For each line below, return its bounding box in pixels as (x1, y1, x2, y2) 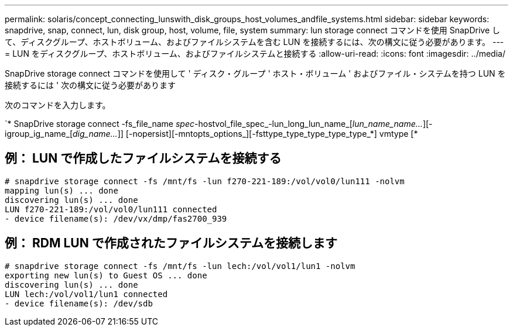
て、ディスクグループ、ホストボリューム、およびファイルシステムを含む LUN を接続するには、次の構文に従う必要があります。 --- (5, 37, 504, 47)
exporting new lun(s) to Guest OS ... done (5, 270, 207, 280)
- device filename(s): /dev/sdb (5, 298, 153, 308)
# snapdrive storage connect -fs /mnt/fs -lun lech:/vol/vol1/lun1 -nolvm (5, 261, 355, 271)
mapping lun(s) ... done (5, 185, 118, 195)
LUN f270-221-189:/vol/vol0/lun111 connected (5, 204, 217, 214)
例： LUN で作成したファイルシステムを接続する (5, 151, 282, 166)
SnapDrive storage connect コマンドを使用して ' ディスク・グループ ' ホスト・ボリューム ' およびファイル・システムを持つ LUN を (5, 68, 506, 78)
